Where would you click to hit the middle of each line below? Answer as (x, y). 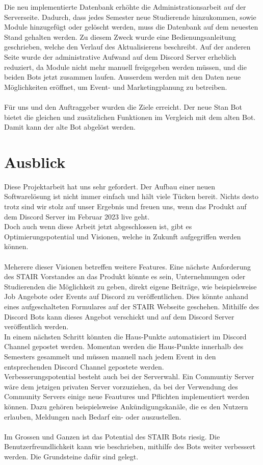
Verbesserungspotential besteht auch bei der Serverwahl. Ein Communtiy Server (129, 376)
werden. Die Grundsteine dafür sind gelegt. (71, 456)
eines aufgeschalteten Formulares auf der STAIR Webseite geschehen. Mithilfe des (132, 306)
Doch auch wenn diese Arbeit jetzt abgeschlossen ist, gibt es (98, 226)
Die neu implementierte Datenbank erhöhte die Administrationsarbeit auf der (125, 7)
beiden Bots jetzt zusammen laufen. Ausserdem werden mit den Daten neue (123, 77)
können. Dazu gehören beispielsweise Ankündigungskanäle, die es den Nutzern (126, 406)
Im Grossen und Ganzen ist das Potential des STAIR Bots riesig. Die (112, 436)
